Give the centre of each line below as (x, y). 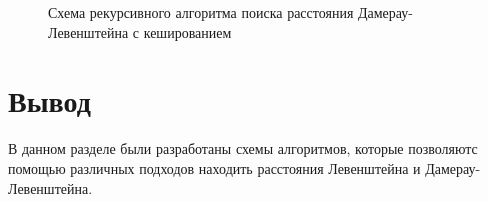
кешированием (187, 31)
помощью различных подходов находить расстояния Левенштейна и (214, 167)
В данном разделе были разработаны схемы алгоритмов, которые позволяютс (243, 148)
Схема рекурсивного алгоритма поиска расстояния (201, 12)
